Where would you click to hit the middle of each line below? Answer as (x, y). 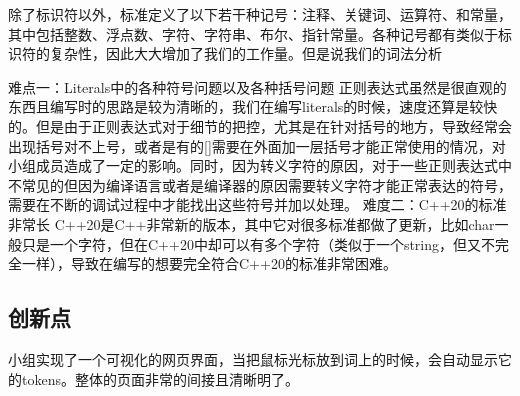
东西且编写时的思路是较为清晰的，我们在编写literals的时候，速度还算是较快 (253, 106)
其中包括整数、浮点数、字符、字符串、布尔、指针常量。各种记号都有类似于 (253, 33)
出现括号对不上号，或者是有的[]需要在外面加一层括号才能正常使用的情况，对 (257, 145)
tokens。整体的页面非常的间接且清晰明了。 (160, 378)
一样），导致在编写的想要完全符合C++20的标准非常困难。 (209, 263)
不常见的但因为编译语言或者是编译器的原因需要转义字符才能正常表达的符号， (260, 184)
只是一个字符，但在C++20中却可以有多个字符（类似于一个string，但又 (251, 243)
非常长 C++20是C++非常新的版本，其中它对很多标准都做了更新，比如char (251, 223)
